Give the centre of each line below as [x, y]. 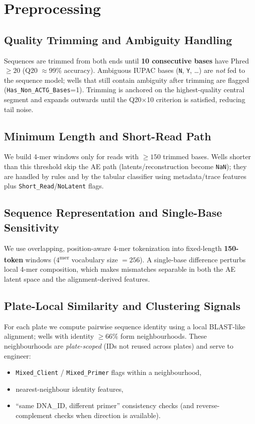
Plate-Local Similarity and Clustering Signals [122, 305]
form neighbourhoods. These [164, 336]
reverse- [208, 405]
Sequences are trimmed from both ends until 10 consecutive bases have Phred [127, 60]
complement [34, 415]
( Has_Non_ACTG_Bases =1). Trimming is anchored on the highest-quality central [124, 90]
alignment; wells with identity [49, 336]
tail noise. [19, 109]
